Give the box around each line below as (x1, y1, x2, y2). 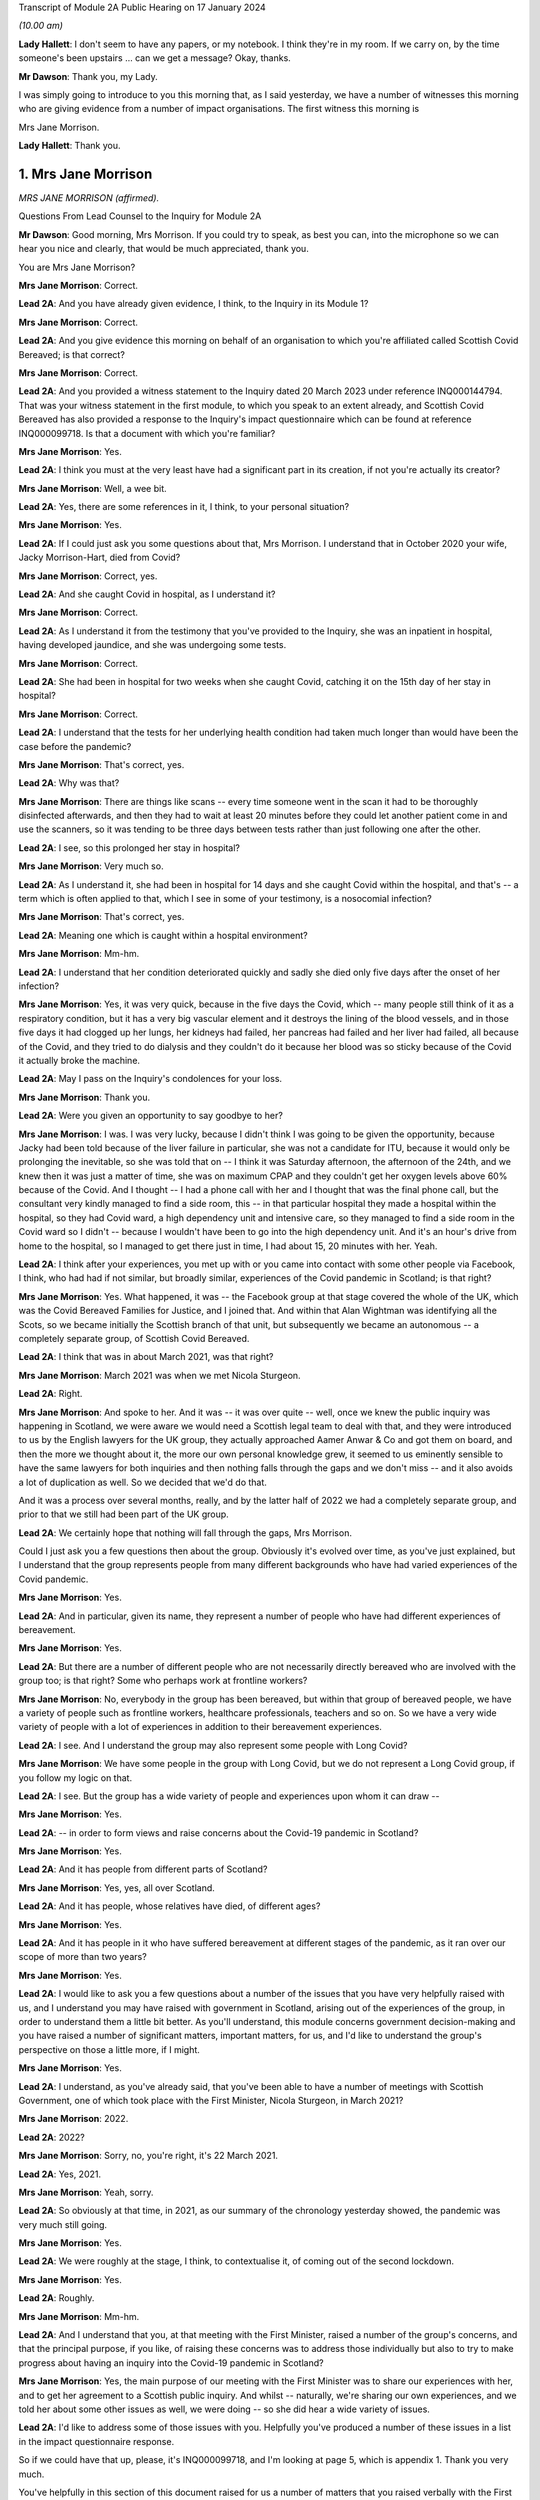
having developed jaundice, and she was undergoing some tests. (18, 639, 287, 651)
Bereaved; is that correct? (18, 348, 125, 360)
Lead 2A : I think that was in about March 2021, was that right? (18, 1351, 274, 1363)
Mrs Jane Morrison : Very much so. (18, 860, 164, 872)
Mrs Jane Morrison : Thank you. (18, 1091, 151, 1103)
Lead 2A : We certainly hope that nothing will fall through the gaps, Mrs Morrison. (18, 1526, 352, 1539)
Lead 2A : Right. (18, 1388, 83, 1400)
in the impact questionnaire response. (18, 2435, 175, 2447)
